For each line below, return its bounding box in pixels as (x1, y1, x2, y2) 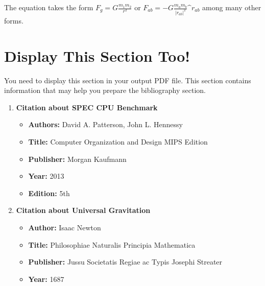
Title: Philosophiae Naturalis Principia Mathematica (28, 239, 196, 250)
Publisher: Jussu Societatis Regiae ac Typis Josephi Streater (28, 256, 223, 267)
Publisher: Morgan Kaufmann (28, 153, 127, 164)
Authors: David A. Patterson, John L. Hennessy (28, 119, 183, 130)
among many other (202, 2, 261, 12)
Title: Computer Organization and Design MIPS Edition (28, 136, 208, 147)
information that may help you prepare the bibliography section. (4, 85, 206, 96)
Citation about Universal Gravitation (16, 205, 151, 216)
